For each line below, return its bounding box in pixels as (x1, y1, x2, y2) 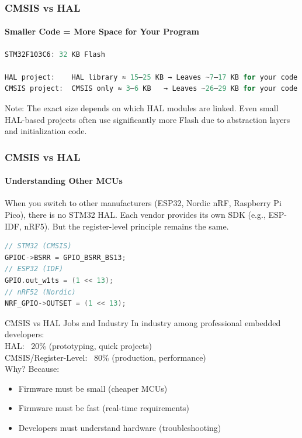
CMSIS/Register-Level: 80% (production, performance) (5, 351, 206, 363)
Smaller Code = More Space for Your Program (5, 25, 199, 37)
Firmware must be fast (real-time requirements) (18, 402, 190, 414)
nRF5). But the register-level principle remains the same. (24, 220, 229, 232)
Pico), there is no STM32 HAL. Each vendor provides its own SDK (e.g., (5, 208, 266, 221)
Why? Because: (5, 362, 60, 375)
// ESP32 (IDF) (5, 265, 64, 273)
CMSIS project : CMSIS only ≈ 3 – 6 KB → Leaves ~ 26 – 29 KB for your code (5, 84, 298, 93)
